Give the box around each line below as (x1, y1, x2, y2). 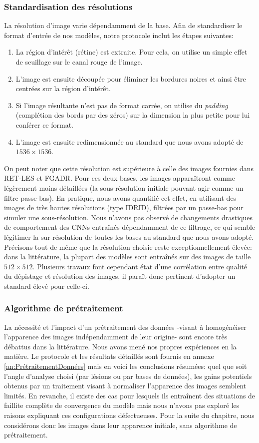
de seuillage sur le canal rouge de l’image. (15, 57, 143, 67)
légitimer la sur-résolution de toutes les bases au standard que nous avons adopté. (4, 231, 254, 242)
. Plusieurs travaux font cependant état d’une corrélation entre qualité (32, 261, 248, 271)
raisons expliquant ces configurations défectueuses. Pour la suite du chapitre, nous (4, 410, 255, 420)
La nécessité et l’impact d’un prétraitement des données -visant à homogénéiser (4, 321, 247, 332)
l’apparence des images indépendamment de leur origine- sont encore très (4, 331, 228, 342)
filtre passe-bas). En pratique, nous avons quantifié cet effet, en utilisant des (4, 192, 237, 203)
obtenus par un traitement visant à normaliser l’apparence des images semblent (4, 380, 247, 391)
